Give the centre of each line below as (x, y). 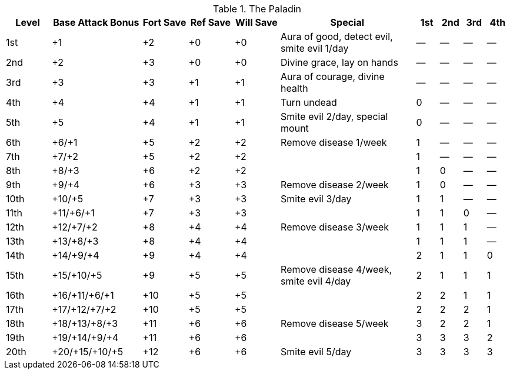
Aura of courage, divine (333, 76)
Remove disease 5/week (335, 323)
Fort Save (164, 22)
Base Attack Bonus (96, 22)
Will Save (256, 22)
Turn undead (309, 102)
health (294, 88)
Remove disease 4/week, (336, 269)
